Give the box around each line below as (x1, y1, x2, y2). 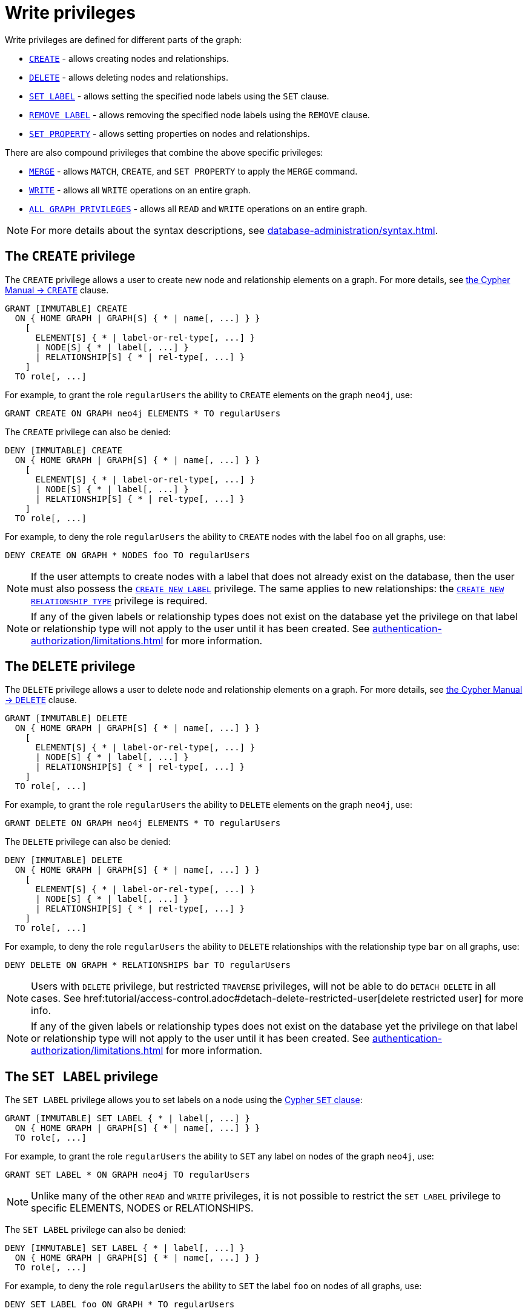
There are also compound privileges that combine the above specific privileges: (5, 147, 323, 158)
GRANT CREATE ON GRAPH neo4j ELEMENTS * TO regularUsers (5, 408, 281, 418)
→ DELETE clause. (5, 695, 77, 705)
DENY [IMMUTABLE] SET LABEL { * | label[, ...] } (5, 1243, 245, 1253)
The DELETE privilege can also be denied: (5, 836, 171, 847)
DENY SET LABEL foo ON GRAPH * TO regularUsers (5, 1299, 235, 1310)
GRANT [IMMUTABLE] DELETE (5, 713, 128, 724)
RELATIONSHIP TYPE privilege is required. (31, 594, 208, 607)
